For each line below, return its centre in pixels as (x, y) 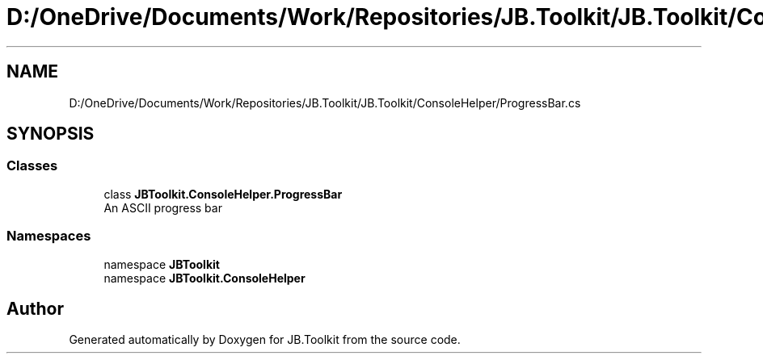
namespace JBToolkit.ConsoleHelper (204, 278)
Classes (32, 166)
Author (35, 308)
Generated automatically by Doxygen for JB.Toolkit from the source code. (265, 340)
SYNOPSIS (51, 134)
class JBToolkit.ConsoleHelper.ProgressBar (223, 194)
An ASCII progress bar (163, 207)
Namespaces (49, 236)
